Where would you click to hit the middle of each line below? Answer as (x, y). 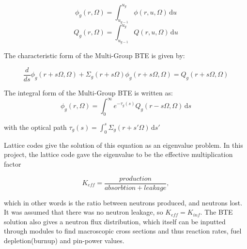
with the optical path (35, 127)
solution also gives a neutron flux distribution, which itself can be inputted (115, 221)
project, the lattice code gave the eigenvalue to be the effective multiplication (118, 154)
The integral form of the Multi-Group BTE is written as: (88, 93)
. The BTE (216, 212)
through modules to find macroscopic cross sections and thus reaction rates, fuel (123, 231)
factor (13, 163)
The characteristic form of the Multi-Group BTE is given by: (94, 55)
